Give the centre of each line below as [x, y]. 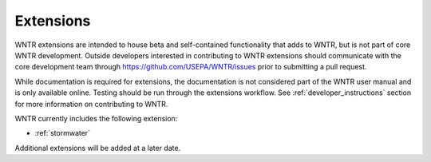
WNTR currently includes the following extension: [96, 118]
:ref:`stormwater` [63, 133]
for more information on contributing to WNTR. [91, 104]
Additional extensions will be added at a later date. [98, 148]
